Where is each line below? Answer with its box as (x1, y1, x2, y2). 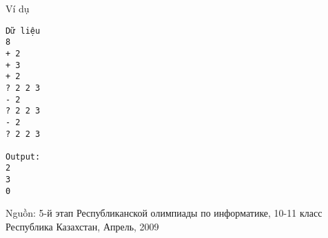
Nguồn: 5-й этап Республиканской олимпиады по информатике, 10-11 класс (6, 206, 322, 220)
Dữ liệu (6, 25, 41, 36)
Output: (6, 151, 41, 162)
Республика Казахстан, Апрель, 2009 (6, 219, 159, 234)
